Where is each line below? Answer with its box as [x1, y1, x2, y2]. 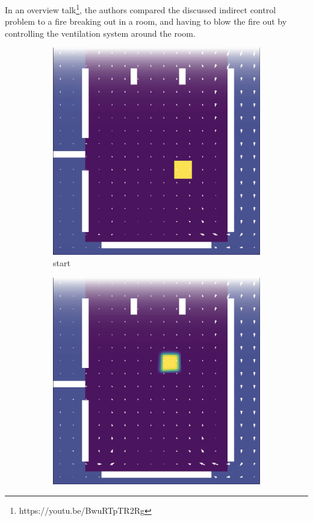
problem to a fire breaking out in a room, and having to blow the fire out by [5, 15, 287, 28]
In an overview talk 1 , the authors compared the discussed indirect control [5, 2, 276, 16]
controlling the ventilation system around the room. [5, 27, 196, 39]
